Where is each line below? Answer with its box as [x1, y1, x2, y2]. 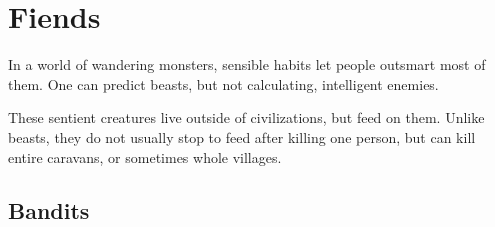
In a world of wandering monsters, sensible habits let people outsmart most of [8, 54, 486, 75]
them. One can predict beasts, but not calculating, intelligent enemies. [8, 73, 439, 94]
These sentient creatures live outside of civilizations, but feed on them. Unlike [8, 107, 485, 128]
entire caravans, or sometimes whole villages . [8, 146, 282, 167]
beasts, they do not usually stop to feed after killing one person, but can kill [8, 126, 476, 147]
